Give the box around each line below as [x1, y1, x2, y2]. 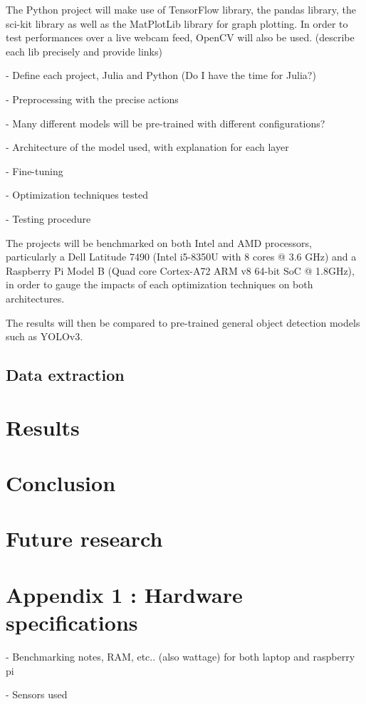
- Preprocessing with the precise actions [6, 91, 179, 106]
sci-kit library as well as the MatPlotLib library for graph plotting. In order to [6, 16, 348, 31]
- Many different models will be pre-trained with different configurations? [6, 115, 325, 130]
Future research [6, 524, 163, 553]
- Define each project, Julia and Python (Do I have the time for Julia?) [6, 68, 316, 83]
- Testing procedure [6, 211, 91, 226]
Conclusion [6, 468, 116, 498]
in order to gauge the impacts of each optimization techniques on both [6, 277, 313, 292]
